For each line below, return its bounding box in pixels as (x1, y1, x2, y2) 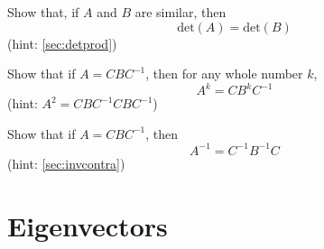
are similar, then (134, 3, 227, 21)
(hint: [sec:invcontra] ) (7, 153, 125, 172)
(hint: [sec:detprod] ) (7, 33, 117, 52)
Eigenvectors (7, 207, 168, 244)
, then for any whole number (145, 64, 303, 83)
